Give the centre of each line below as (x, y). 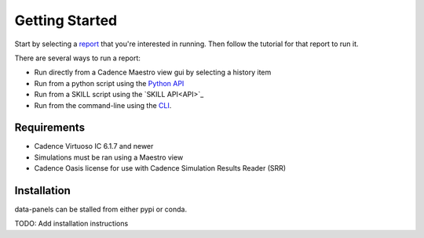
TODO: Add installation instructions (71, 224)
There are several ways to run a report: (78, 58)
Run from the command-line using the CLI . (103, 105)
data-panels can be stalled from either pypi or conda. (101, 209)
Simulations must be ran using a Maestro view (109, 157)
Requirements (50, 128)
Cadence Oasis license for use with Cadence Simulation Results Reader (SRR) (160, 168)
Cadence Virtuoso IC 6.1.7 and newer (94, 146)
